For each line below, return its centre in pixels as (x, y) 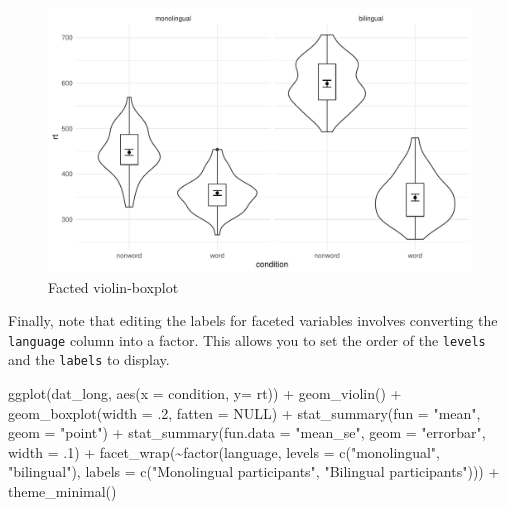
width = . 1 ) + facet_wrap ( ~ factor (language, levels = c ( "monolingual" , (224, 451)
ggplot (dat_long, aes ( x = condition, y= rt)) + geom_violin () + (205, 393)
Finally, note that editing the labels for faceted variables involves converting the (253, 320)
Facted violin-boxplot (113, 286)
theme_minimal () (62, 491)
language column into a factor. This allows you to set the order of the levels (247, 339)
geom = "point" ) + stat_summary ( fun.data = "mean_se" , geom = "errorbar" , (247, 432)
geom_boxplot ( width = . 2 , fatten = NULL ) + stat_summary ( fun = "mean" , (244, 412)
